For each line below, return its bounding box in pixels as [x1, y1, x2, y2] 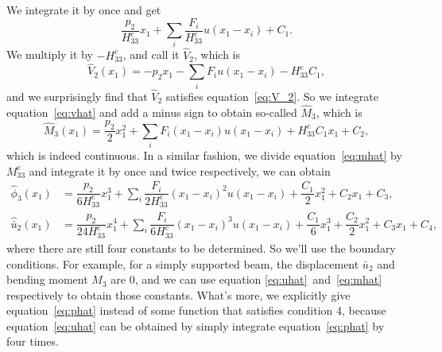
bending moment [6, 271, 88, 288]
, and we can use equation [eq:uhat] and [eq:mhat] [134, 271, 382, 288]
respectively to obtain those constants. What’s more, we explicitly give [6, 286, 351, 303]
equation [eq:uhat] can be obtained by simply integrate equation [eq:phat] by [6, 317, 385, 334]
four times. [6, 333, 59, 350]
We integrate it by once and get [6, 2, 161, 17]
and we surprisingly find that [6, 87, 148, 104]
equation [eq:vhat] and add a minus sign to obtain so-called [6, 103, 297, 120]
